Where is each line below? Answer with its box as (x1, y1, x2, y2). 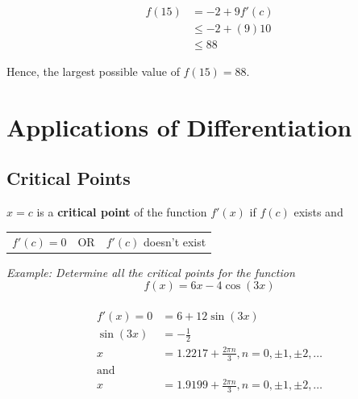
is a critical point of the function (36, 204, 207, 220)
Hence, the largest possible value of (6, 63, 180, 80)
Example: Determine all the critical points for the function (6, 263, 295, 280)
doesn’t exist (144, 233, 206, 250)
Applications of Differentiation (6, 110, 352, 143)
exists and (293, 204, 343, 220)
